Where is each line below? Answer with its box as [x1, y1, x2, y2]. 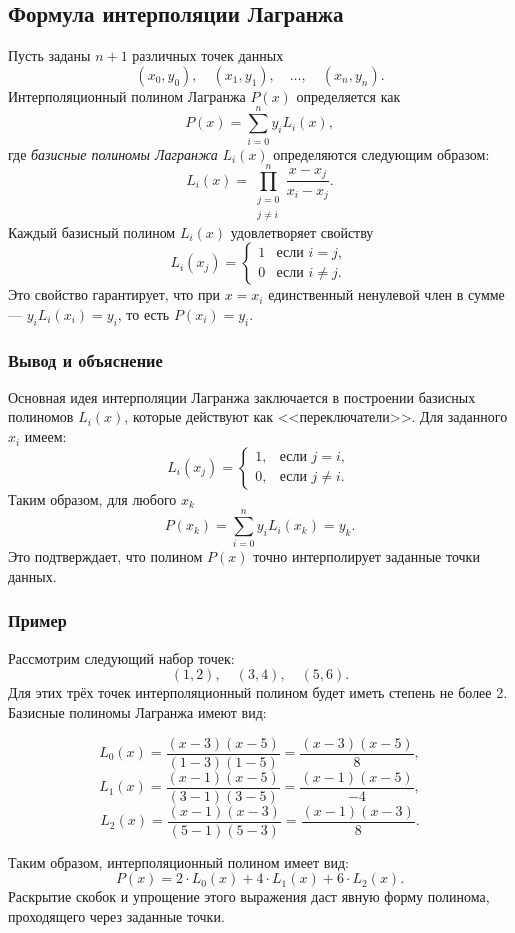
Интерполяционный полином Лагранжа [8, 85, 246, 106]
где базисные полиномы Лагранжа [8, 143, 218, 164]
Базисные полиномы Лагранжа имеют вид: [8, 701, 267, 722]
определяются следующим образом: [273, 143, 490, 164]
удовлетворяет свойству [230, 221, 374, 242]
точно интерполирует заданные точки [253, 546, 480, 567]
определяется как [296, 85, 401, 106]
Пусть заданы [8, 45, 91, 66]
